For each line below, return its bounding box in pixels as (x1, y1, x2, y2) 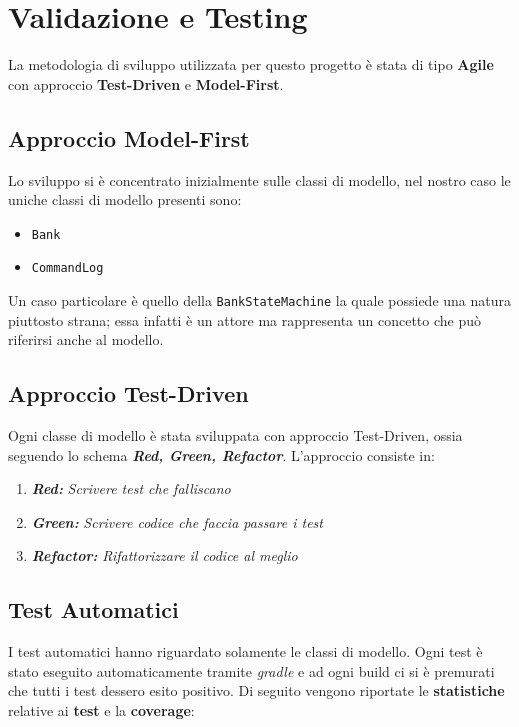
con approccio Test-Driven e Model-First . (8, 73, 284, 94)
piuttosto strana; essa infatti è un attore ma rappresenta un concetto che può (8, 309, 482, 330)
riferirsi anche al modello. (8, 329, 164, 350)
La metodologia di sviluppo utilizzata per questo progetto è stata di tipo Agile (8, 54, 494, 75)
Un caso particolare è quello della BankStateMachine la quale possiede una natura (8, 290, 512, 311)
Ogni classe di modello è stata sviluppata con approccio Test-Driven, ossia (8, 425, 463, 446)
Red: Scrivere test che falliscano (31, 478, 231, 499)
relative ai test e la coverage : (8, 700, 195, 721)
